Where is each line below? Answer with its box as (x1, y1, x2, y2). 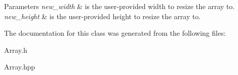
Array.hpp (4, 61, 35, 72)
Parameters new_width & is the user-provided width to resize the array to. (4, 1, 235, 11)
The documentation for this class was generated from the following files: (4, 28, 226, 38)
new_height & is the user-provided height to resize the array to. (4, 11, 201, 21)
